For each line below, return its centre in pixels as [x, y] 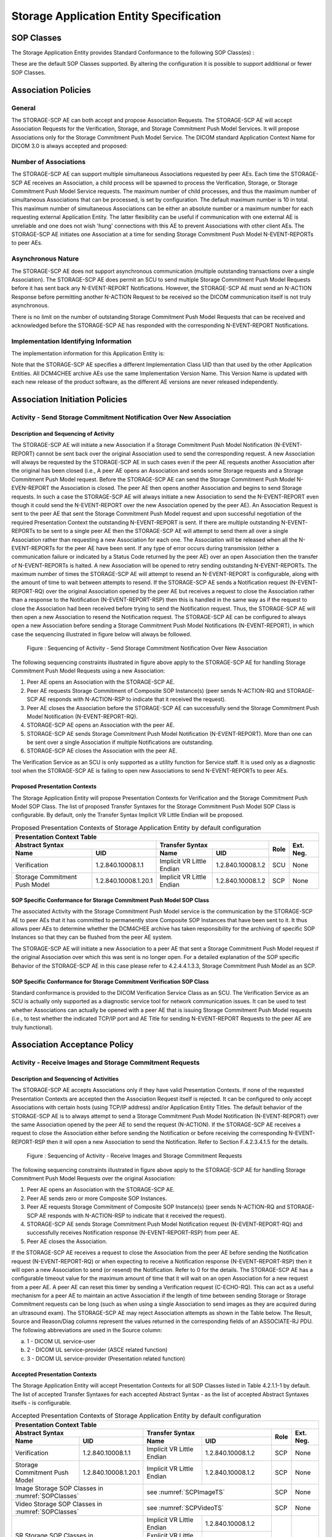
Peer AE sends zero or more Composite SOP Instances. [97, 1198]
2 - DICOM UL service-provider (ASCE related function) [97, 1350]
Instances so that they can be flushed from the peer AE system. [92, 937]
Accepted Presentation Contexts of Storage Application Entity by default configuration [136, 1415]
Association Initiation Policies [69, 400]
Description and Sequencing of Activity [63, 433]
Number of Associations [49, 162]
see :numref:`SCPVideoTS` [185, 1507]
